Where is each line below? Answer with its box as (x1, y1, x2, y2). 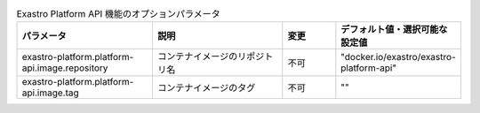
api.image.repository (21, 62, 108, 74)
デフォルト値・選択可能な (340, 23, 448, 35)
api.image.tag (21, 87, 79, 99)
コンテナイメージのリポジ (156, 50, 265, 63)
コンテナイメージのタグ (156, 82, 256, 94)
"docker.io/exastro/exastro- (340, 51, 457, 64)
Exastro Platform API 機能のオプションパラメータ (16, 8, 221, 20)
